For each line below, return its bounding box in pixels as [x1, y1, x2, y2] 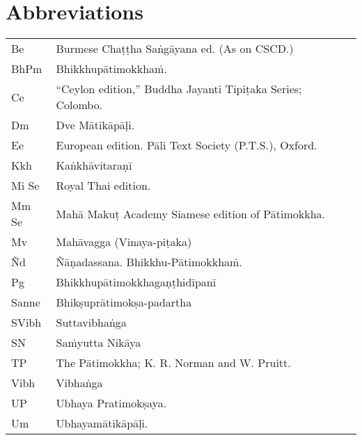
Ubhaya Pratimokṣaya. [56, 395, 167, 412]
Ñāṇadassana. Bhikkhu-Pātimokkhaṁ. [56, 254, 242, 270]
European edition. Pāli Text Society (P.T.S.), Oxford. [56, 137, 317, 154]
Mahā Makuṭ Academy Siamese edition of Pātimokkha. [56, 205, 326, 222]
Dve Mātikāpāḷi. [56, 117, 135, 133]
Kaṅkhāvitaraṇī [56, 157, 132, 174]
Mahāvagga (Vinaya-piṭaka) [56, 234, 192, 250]
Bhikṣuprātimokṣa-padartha [56, 294, 192, 311]
